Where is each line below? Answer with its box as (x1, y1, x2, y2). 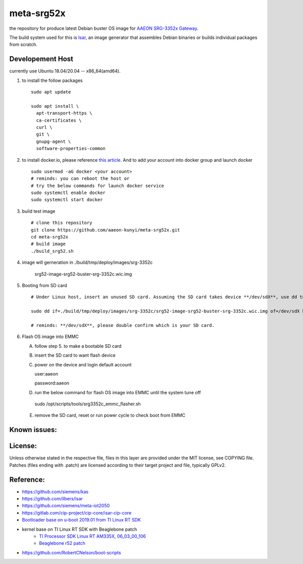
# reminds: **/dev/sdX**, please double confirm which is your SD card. (31, 322, 215, 328)
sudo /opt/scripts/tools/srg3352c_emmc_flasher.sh (34, 401, 141, 407)
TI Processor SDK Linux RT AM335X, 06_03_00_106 (39, 533, 146, 539)
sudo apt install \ (31, 103, 79, 109)
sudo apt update (31, 89, 71, 95)
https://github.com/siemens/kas (22, 488, 88, 495)
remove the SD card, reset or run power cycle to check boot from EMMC (34, 412, 186, 418)
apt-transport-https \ (36, 110, 92, 116)
